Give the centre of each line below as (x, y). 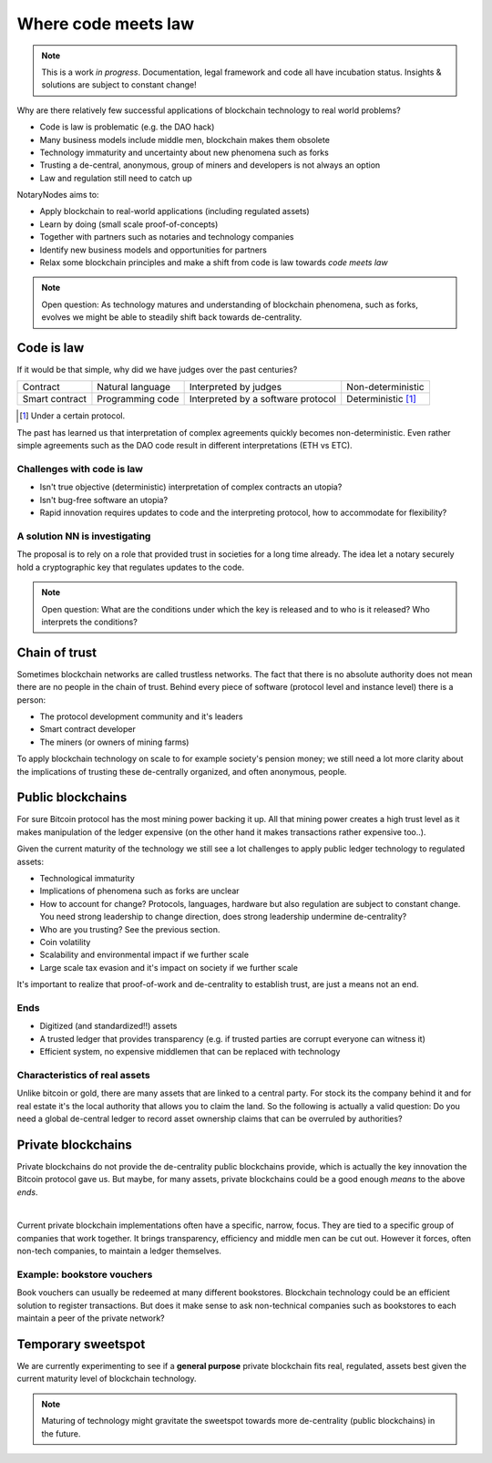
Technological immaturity (87, 878)
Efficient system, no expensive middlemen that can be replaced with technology (190, 1052)
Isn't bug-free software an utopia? (104, 500)
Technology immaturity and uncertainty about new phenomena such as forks (184, 152)
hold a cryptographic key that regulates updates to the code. (131, 567)
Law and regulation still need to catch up (116, 178)
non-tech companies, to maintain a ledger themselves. (119, 1251)
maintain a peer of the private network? (91, 1318)
